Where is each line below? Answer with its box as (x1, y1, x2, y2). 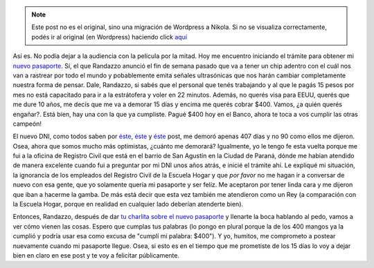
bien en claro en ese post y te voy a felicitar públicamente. (12, 251, 180, 259)
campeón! (12, 119, 42, 128)
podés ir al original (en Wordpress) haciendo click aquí (31, 32, 187, 41)
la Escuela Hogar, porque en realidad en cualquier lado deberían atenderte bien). (12, 200, 244, 209)
